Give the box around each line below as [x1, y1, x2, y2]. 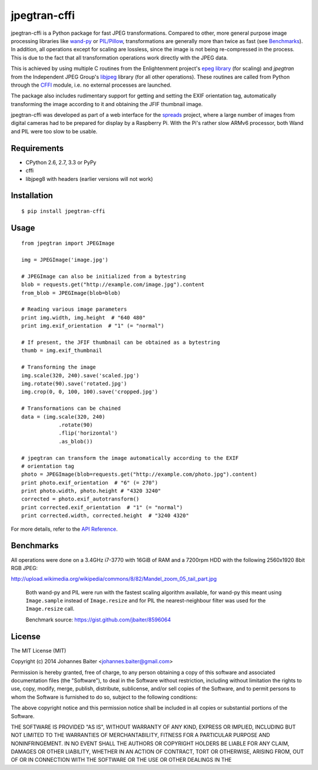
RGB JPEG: [11, 564, 38, 571]
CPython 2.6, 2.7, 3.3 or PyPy [25, 159, 97, 166]
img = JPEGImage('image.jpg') [21, 256, 109, 264]
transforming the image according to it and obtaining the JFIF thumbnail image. [11, 100, 203, 107]
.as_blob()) [58, 438, 93, 445]
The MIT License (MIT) [11, 647, 67, 654]
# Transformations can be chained [21, 405, 121, 412]
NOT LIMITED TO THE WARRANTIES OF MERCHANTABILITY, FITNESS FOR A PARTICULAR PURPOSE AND [11, 732, 270, 739]
